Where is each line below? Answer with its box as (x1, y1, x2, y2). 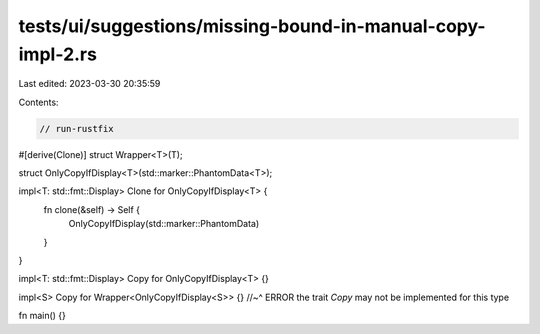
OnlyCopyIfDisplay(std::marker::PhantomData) (68, 218, 260, 230)
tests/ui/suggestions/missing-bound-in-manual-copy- (18, 15, 486, 37)
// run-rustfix (39, 123, 114, 134)
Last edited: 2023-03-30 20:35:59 (18, 78, 161, 90)
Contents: (18, 96, 59, 108)
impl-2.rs (18, 43, 97, 65)
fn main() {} (18, 310, 67, 322)
